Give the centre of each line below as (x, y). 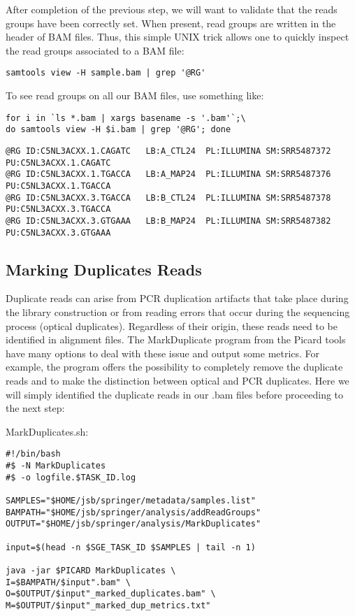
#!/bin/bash (33, 454)
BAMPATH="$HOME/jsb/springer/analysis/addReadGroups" (133, 512)
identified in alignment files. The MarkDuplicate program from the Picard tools (176, 339)
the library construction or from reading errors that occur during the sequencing (178, 311)
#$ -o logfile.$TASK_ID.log (71, 477)
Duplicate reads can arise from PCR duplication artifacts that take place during (177, 298)
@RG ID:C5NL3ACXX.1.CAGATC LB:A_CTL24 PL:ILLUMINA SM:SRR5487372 (168, 151)
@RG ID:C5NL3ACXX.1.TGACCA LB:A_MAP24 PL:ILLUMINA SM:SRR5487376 (168, 174)
